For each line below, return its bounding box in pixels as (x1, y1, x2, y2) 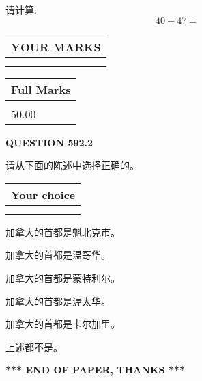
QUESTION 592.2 (5, 135, 93, 149)
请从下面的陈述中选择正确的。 (5, 158, 139, 172)
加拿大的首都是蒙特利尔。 (5, 270, 120, 285)
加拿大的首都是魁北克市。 (5, 224, 120, 239)
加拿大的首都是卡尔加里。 (5, 317, 120, 331)
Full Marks (11, 81, 71, 97)
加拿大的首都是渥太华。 (5, 293, 111, 308)
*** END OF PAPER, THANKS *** (5, 363, 185, 377)
